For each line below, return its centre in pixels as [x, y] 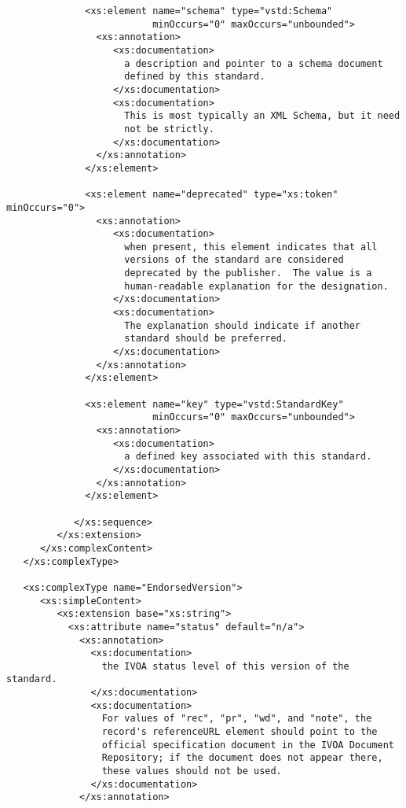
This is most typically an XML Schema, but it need [262, 116]
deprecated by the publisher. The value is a [248, 273]
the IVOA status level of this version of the [225, 666]
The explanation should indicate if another [243, 325]
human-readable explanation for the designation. [256, 286]
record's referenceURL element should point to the [240, 732]
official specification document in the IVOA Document [248, 745]
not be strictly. [169, 129]
